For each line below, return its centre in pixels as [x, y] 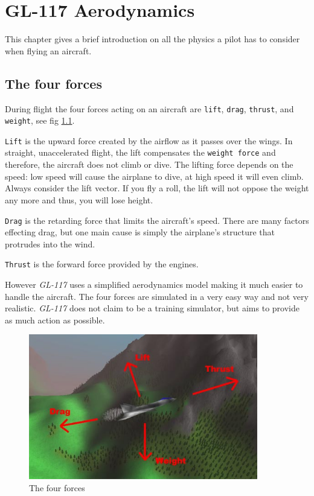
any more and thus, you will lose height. [79, 199]
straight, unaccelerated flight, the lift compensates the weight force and [140, 152]
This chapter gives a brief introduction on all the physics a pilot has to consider [152, 39]
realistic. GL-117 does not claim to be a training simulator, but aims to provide [152, 308]
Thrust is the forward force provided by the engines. [102, 264]
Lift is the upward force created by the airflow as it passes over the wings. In [149, 140]
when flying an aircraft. [48, 50]
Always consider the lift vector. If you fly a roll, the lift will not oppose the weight [157, 188]
